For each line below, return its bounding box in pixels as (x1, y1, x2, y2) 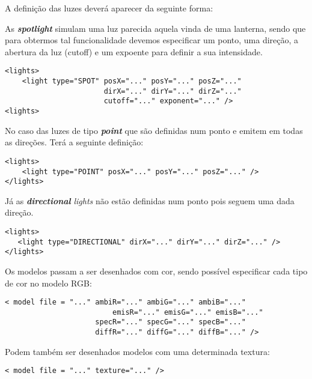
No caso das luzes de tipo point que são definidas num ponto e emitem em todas (5, 124, 303, 136)
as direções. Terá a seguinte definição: (5, 136, 144, 148)
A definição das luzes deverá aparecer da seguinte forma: (5, 2, 213, 14)
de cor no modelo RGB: (5, 276, 92, 289)
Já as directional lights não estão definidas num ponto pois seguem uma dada (5, 194, 295, 207)
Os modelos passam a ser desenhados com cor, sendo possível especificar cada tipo (5, 264, 308, 277)
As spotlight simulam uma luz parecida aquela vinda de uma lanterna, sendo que (5, 22, 306, 34)
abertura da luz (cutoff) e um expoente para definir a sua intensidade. (5, 45, 263, 58)
